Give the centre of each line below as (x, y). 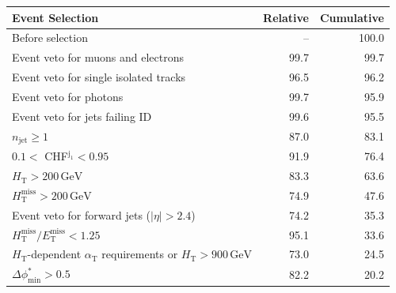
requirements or (140, 254)
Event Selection (55, 17)
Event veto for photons (68, 96)
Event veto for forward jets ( (81, 214)
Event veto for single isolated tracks (99, 77)
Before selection (50, 38)
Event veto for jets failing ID (82, 116)
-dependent (54, 254)
